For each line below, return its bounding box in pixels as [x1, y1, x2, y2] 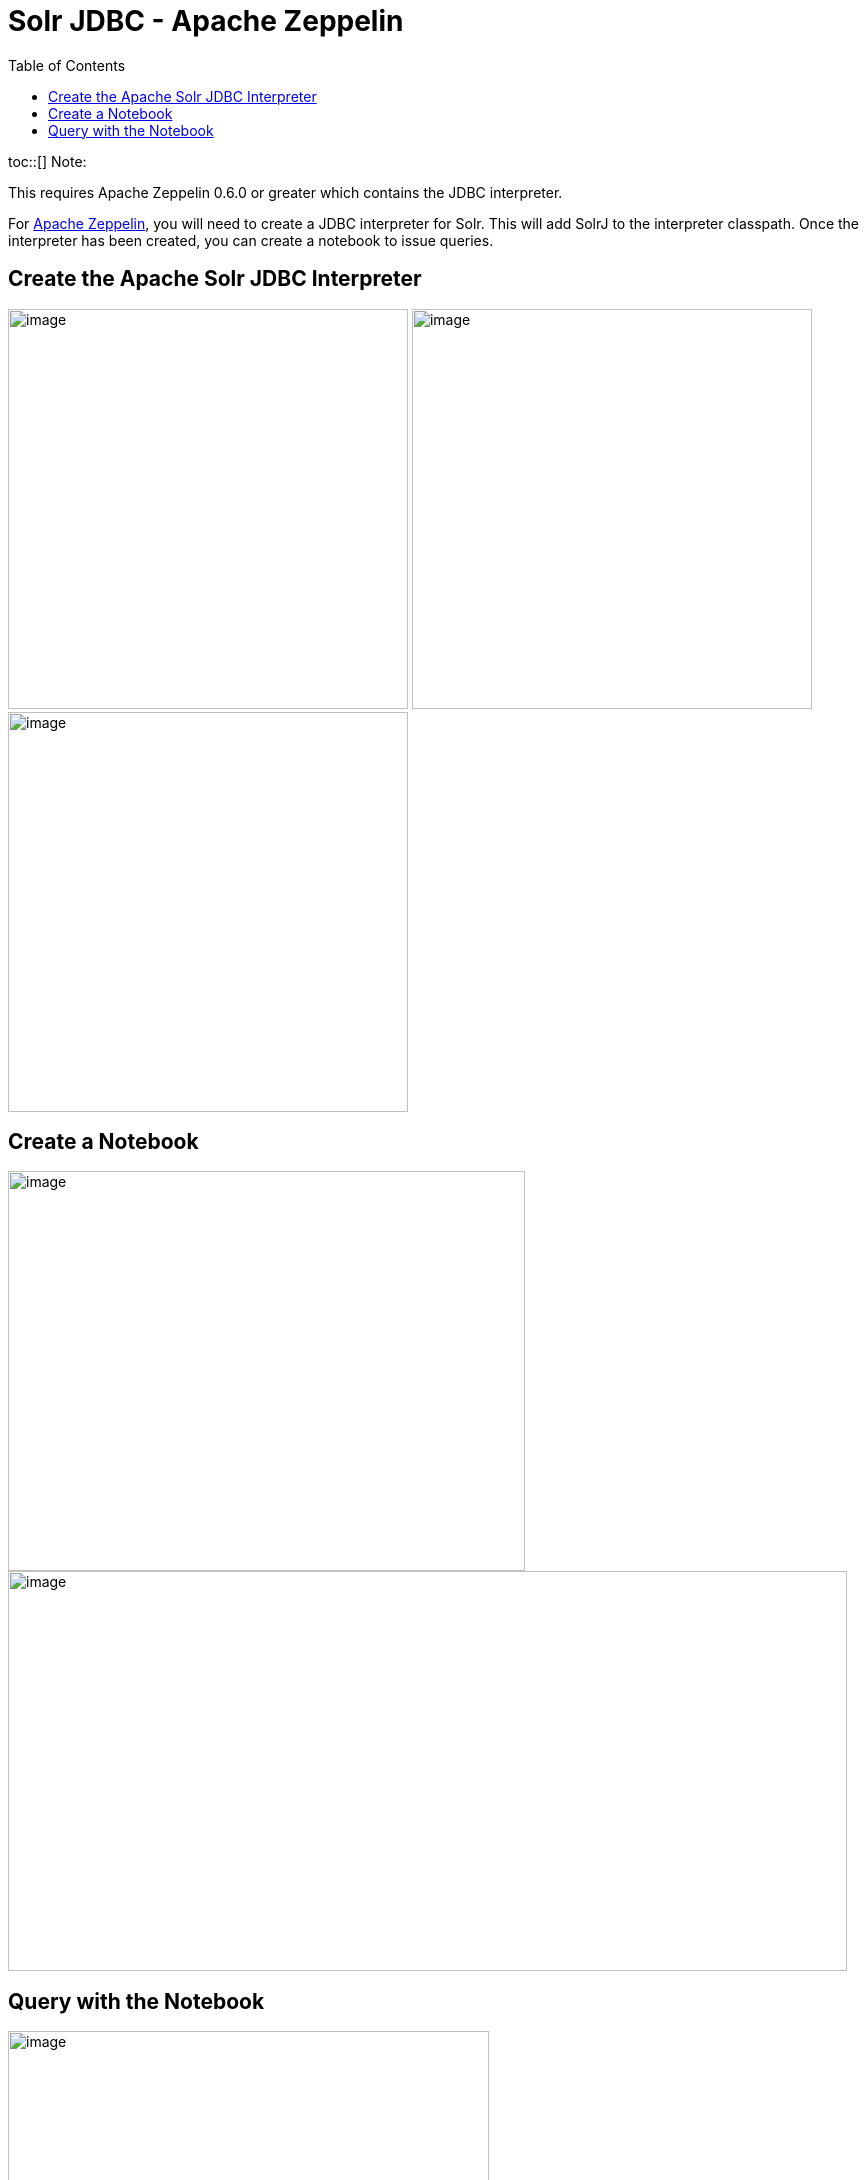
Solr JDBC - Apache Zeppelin [8, 4, 404, 38]
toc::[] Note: [8, 152, 87, 170]
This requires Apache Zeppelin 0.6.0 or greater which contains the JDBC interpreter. [8, 183, 563, 201]
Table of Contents [8, 56, 126, 74]
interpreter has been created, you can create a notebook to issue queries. [8, 231, 494, 249]
